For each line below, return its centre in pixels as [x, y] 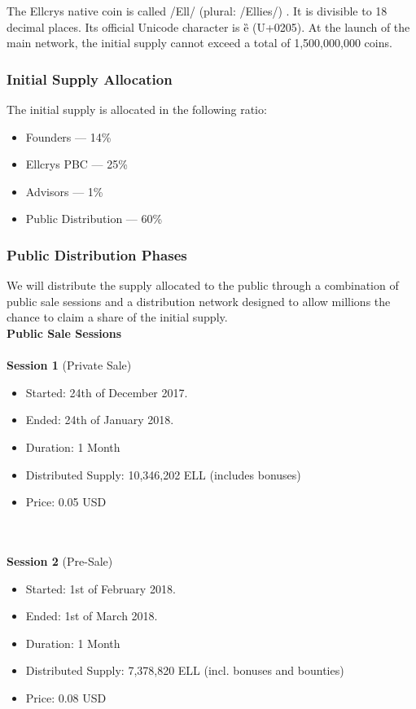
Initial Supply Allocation [90, 79]
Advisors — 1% [64, 191]
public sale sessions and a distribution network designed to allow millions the [199, 301]
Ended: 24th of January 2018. [100, 420]
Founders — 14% [68, 136]
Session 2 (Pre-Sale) [60, 560]
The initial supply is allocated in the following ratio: [137, 109]
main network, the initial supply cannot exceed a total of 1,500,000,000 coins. [199, 43]
